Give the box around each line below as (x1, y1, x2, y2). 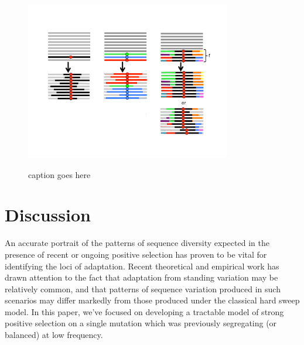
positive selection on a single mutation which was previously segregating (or (5, 317, 277, 329)
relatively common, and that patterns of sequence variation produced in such (5, 282, 281, 295)
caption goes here (28, 168, 91, 180)
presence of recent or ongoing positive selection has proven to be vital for (5, 248, 267, 260)
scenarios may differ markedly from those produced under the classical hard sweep (5, 294, 300, 306)
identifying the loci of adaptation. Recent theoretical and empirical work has (5, 259, 279, 272)
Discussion (5, 203, 91, 227)
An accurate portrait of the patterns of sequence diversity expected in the (5, 237, 269, 249)
